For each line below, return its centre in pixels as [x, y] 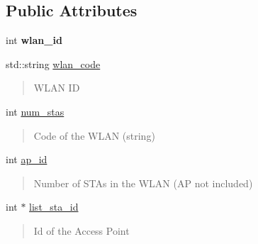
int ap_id [27, 159]
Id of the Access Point [82, 230]
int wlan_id [34, 40]
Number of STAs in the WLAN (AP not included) [143, 183]
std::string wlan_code [53, 63]
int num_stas [35, 111]
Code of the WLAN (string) [94, 135]
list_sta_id [54, 207]
